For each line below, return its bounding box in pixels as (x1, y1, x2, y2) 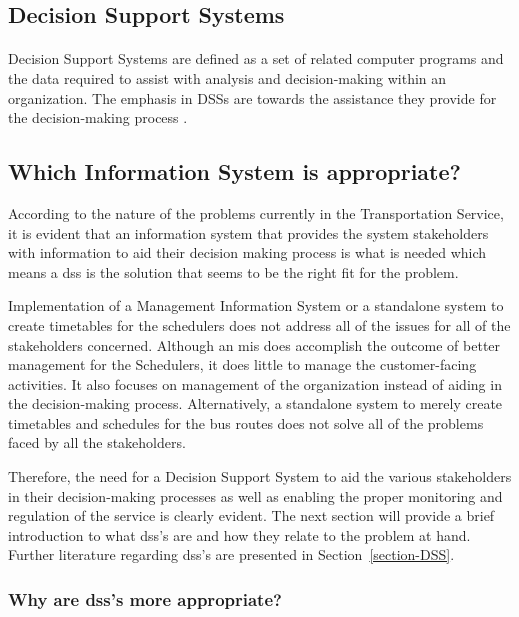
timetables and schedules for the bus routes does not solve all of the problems (8, 412, 484, 433)
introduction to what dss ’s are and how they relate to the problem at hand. (8, 524, 471, 545)
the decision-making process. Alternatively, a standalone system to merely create (8, 393, 503, 414)
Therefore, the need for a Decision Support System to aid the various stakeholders (8, 466, 512, 487)
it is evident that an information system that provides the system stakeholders (8, 222, 489, 243)
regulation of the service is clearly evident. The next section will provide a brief (8, 505, 495, 526)
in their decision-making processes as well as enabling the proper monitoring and (8, 485, 503, 506)
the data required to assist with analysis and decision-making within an (8, 67, 447, 88)
